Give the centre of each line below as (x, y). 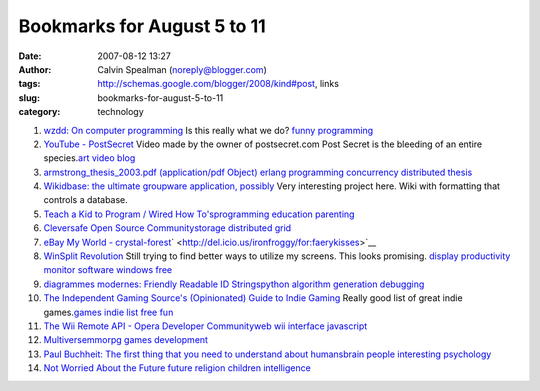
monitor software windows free (108, 270)
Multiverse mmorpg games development (126, 340)
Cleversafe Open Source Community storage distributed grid (167, 228)
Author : (35, 69)
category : (39, 112)
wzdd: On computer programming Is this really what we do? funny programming (208, 130)
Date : (30, 56)
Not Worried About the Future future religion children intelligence (177, 368)
